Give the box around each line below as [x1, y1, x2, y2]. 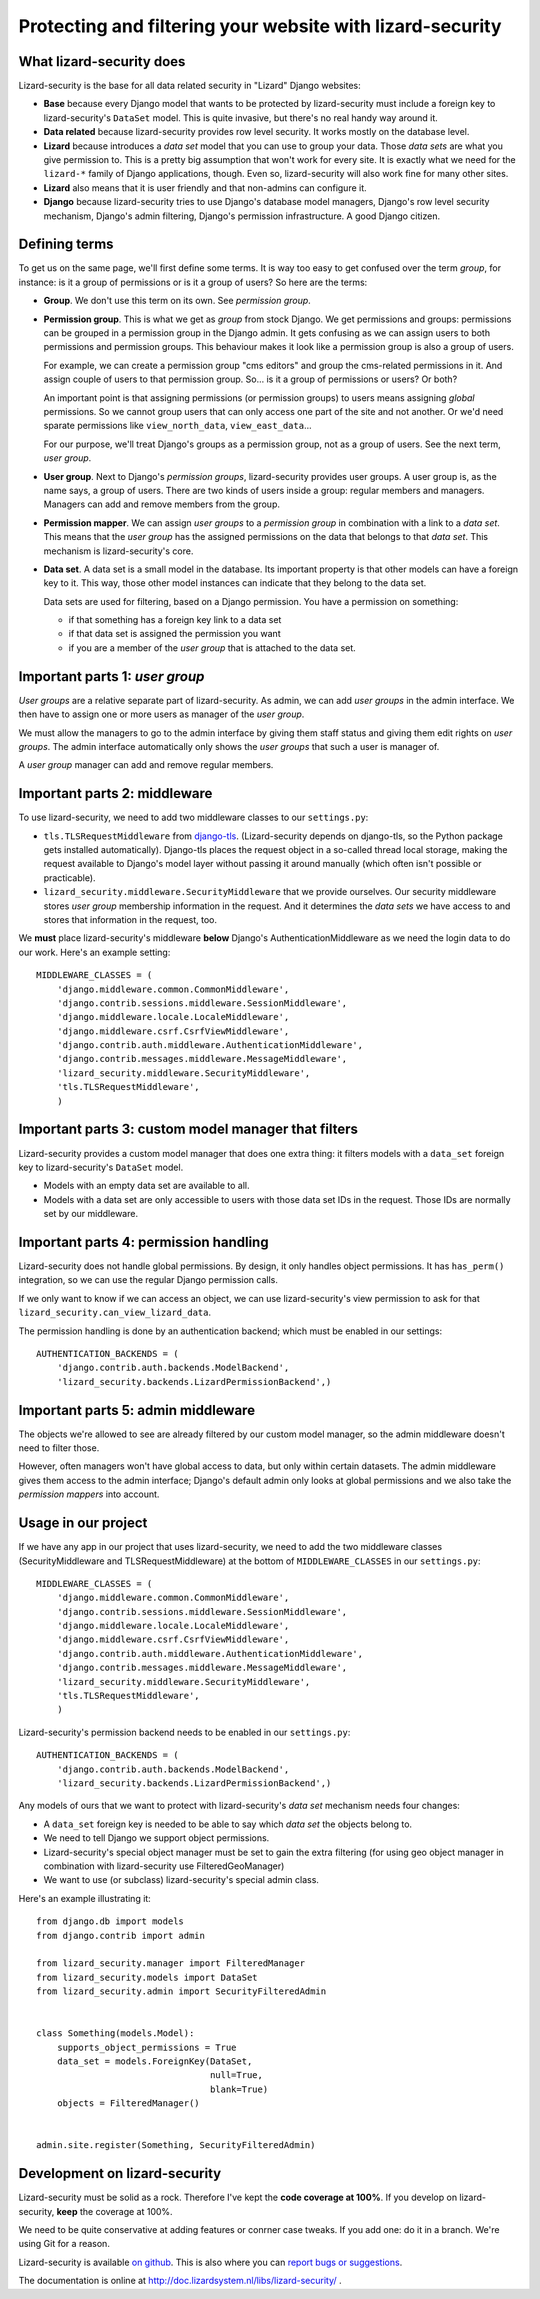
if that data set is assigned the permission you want [68, 628, 281, 640]
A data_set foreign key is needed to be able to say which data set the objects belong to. [43, 1818, 413, 1830]
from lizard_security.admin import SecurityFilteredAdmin [36, 1986, 327, 1997]
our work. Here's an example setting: [18, 946, 171, 958]
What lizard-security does [18, 53, 186, 70]
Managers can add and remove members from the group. [43, 498, 280, 510]
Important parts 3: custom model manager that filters [18, 1121, 359, 1138]
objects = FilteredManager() [56, 2098, 200, 2109]
